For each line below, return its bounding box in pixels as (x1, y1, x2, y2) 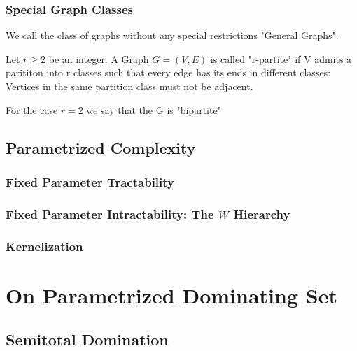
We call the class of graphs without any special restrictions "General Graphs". (6, 28, 339, 43)
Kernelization (6, 237, 83, 255)
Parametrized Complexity (6, 136, 196, 158)
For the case (6, 102, 58, 117)
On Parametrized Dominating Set (6, 280, 337, 309)
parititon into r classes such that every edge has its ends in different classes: (6, 65, 331, 80)
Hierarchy (233, 205, 290, 222)
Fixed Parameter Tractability (6, 173, 175, 190)
